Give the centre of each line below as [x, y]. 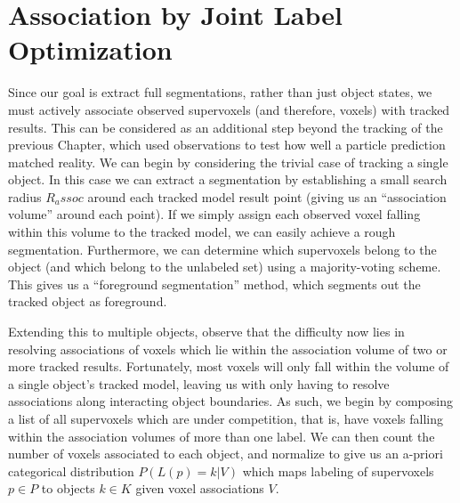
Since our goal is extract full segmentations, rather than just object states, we [220, 92]
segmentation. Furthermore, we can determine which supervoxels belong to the [222, 249]
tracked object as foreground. [88, 301]
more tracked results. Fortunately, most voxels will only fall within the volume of [229, 366]
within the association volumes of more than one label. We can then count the [222, 436]
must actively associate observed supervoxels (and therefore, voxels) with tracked [229, 109]
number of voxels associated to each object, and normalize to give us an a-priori [226, 454]
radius [25, 196]
